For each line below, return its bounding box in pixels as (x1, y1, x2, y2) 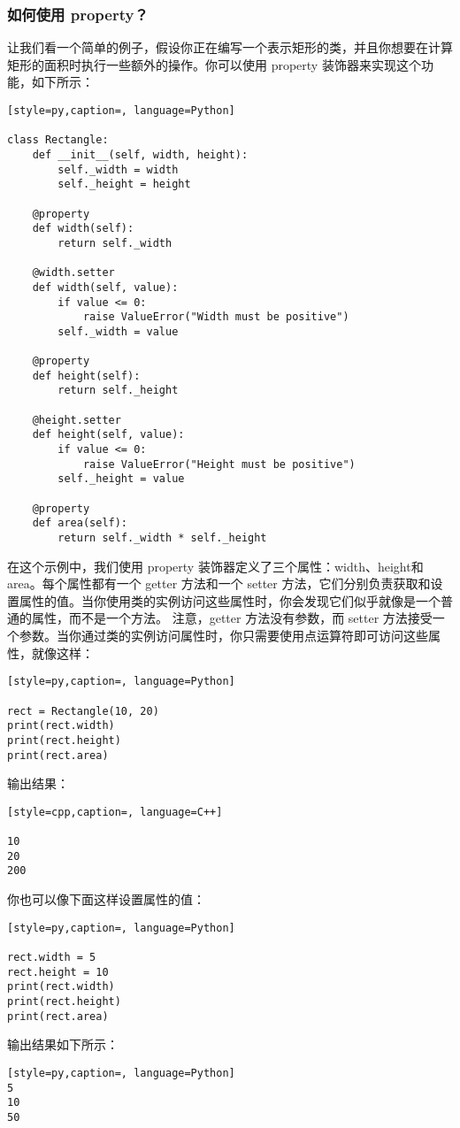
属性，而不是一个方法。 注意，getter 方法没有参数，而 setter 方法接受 (31, 609, 433, 627)
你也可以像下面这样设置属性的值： (7, 890, 205, 909)
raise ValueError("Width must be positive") (82, 311, 349, 324)
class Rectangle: (7, 134, 109, 147)
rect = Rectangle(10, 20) (7, 704, 159, 717)
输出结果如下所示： (7, 1035, 119, 1054)
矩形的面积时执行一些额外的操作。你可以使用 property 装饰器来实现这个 (7, 55, 421, 73)
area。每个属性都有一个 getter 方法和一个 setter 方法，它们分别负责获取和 (7, 574, 431, 593)
